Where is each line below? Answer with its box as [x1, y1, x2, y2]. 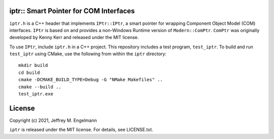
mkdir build [18, 62, 48, 68]
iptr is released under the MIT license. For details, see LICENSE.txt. [9, 127, 153, 133]
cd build [18, 69, 40, 76]
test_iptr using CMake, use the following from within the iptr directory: [9, 51, 167, 57]
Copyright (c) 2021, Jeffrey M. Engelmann [9, 117, 97, 123]
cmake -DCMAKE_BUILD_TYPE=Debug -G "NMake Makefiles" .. [18, 77, 163, 83]
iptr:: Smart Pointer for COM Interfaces [9, 7, 135, 15]
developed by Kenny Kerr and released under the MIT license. [9, 34, 139, 41]
